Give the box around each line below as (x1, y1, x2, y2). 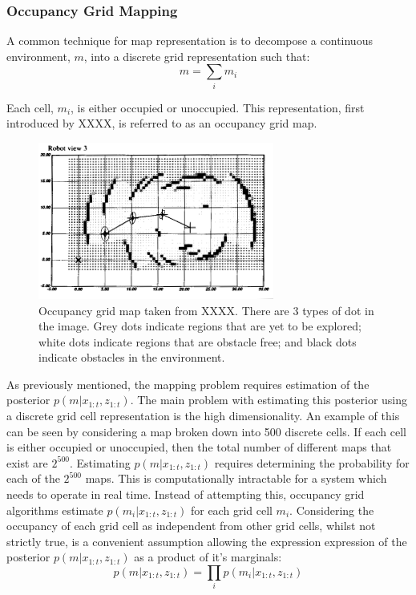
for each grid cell (190, 501, 273, 518)
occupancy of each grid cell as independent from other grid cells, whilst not (6, 517, 376, 534)
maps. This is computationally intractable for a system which (85, 470, 387, 487)
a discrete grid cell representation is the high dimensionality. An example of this (6, 407, 400, 424)
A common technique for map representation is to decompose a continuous (6, 32, 373, 49)
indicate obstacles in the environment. (38, 349, 225, 366)
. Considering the (289, 501, 374, 518)
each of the (6, 470, 60, 487)
